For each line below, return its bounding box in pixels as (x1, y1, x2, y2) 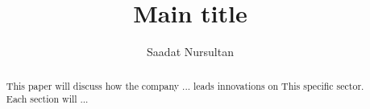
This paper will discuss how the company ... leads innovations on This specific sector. (6, 79, 364, 92)
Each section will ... (6, 92, 89, 106)
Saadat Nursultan (147, 43, 234, 60)
